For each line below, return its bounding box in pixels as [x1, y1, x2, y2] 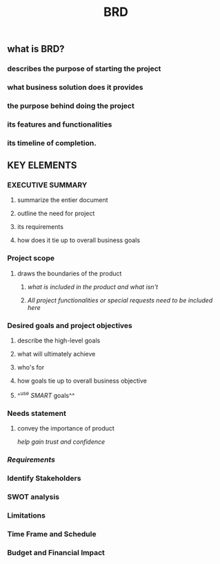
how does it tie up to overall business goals [17, 236, 140, 244]
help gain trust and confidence [17, 437, 106, 446]
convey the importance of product [17, 424, 115, 433]
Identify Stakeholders [7, 473, 81, 483]
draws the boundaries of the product [17, 269, 122, 278]
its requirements [17, 223, 64, 231]
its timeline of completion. [7, 138, 97, 147]
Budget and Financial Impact [7, 547, 106, 557]
